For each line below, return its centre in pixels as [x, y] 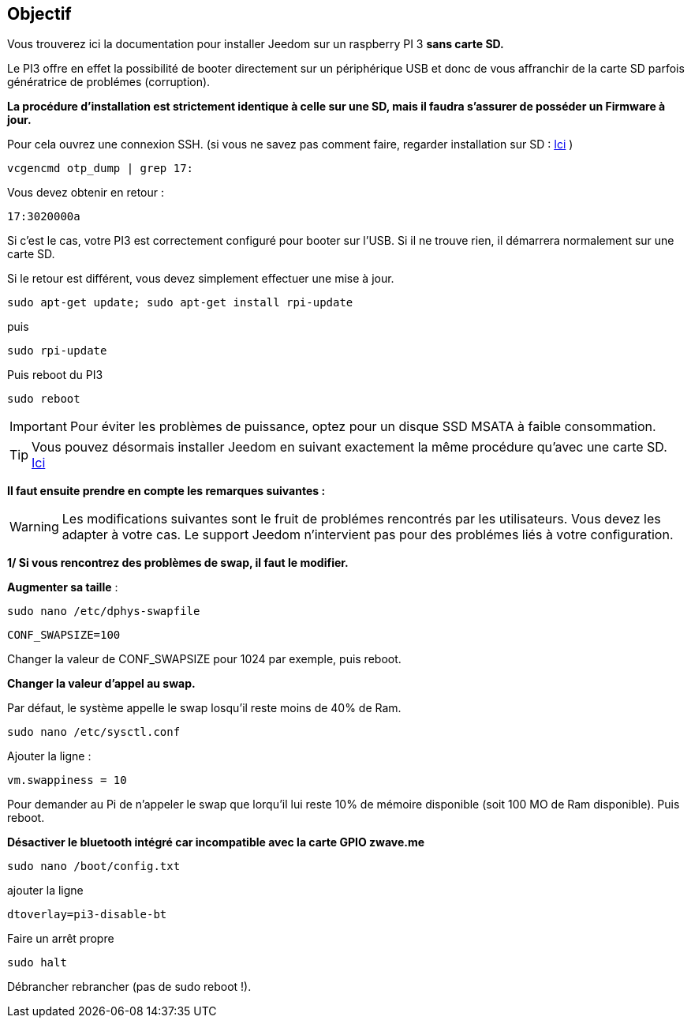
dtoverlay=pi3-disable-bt [87, 915]
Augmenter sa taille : [63, 587]
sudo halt [37, 963]
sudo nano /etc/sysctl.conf [94, 732]
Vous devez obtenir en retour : [86, 193]
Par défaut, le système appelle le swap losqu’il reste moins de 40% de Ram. [204, 708]
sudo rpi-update [57, 351]
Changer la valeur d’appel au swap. [101, 684]
